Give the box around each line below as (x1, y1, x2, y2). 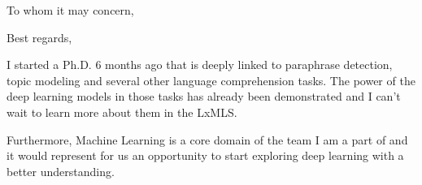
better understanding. (7, 162, 115, 179)
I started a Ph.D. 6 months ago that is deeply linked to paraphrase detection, (7, 56, 393, 73)
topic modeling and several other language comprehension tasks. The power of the (7, 71, 415, 88)
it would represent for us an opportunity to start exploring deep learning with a (7, 147, 404, 164)
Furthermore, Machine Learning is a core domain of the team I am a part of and (7, 131, 408, 148)
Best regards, (7, 28, 72, 45)
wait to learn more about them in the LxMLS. (7, 103, 237, 120)
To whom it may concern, (7, 2, 134, 18)
